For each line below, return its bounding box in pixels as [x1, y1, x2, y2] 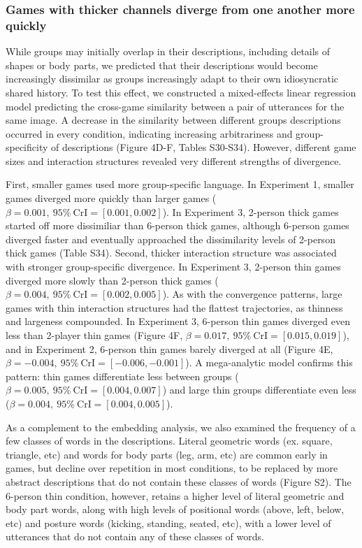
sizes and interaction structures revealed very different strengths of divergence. [6, 153, 342, 168]
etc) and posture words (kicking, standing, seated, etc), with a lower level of [6, 515, 331, 530]
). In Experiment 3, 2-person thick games [162, 204, 339, 219]
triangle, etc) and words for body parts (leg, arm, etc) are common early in [6, 447, 328, 461]
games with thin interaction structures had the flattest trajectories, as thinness [6, 300, 343, 315]
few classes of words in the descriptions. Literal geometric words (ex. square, [6, 433, 333, 448]
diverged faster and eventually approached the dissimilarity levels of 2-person [6, 231, 335, 246]
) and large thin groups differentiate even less [162, 382, 356, 397]
